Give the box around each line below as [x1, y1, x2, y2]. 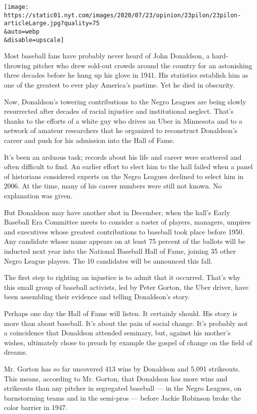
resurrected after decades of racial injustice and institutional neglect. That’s [4, 106, 234, 116]
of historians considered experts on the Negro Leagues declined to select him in [4, 171, 244, 181]
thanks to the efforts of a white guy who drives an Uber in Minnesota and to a [4, 115, 243, 126]
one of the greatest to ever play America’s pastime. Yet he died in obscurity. [4, 80, 235, 90]
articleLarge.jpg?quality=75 [4, 20, 100, 27]
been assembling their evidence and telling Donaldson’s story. [4, 291, 190, 302]
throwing [4, 60, 31, 70]
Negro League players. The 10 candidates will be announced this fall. [4, 255, 213, 266]
